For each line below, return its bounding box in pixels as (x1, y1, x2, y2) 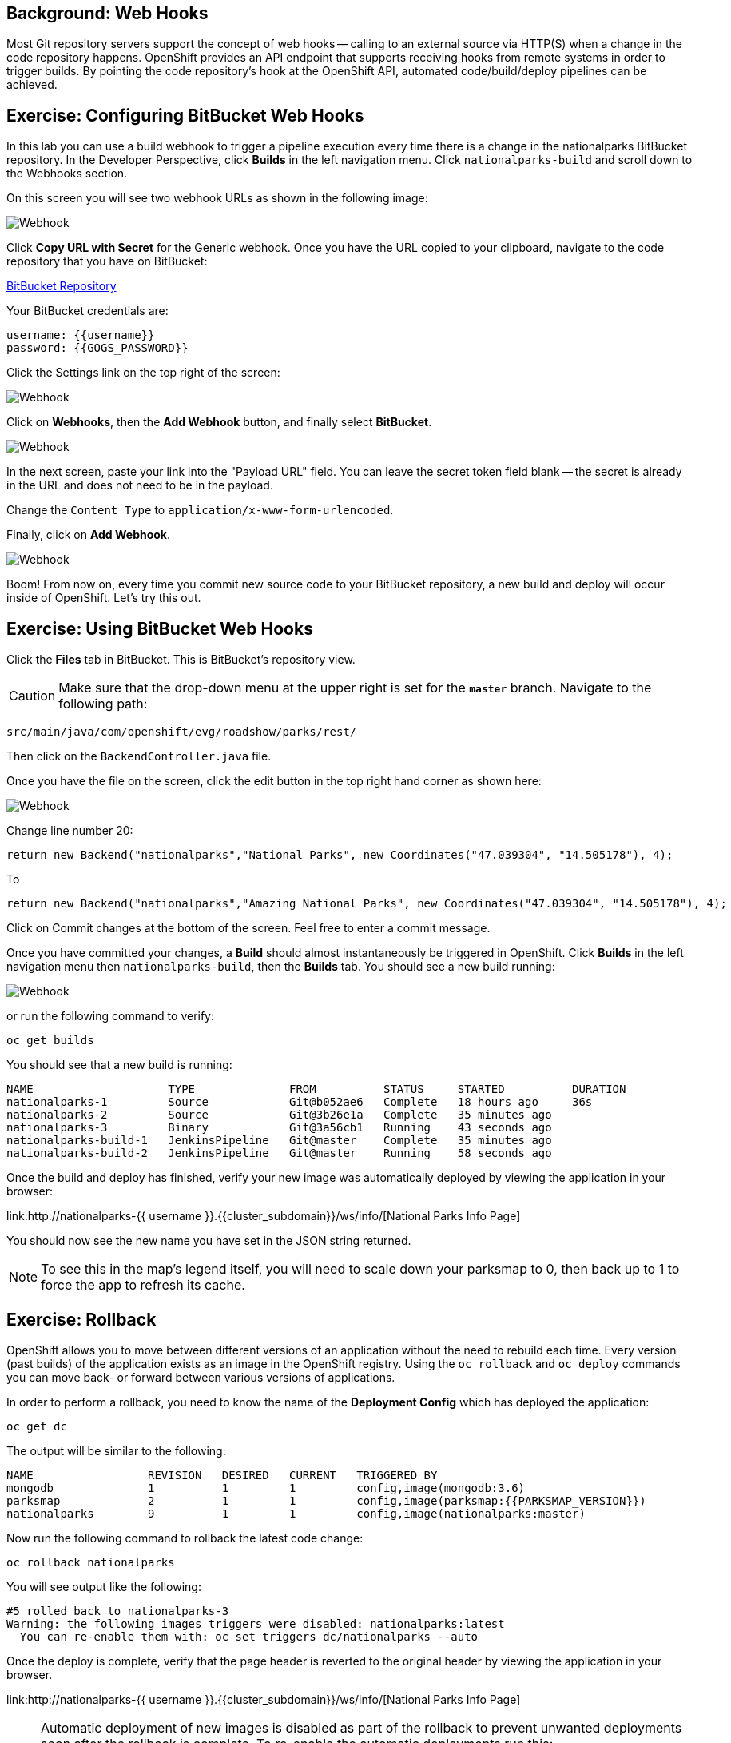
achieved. (6, 78, 58, 92)
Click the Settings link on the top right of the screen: (6, 365, 280, 380)
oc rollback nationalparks (6, 1555, 175, 1569)
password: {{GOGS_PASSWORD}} (6, 341, 189, 355)
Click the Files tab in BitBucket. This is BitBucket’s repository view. (6, 652, 356, 667)
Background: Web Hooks (6, 3, 209, 23)
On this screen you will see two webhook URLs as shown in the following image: (6, 191, 428, 205)
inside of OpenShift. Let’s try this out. (6, 591, 201, 605)
